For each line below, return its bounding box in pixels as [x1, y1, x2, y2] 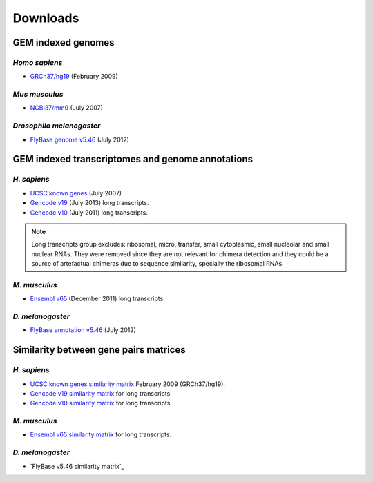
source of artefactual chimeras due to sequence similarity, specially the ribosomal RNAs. [31, 260, 284, 268]
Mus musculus [12, 90, 64, 99]
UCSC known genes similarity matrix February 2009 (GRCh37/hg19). [30, 380, 226, 388]
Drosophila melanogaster [12, 121, 101, 131]
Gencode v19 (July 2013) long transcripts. [30, 199, 149, 207]
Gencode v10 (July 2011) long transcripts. [30, 208, 148, 217]
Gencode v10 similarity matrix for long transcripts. [30, 399, 173, 407]
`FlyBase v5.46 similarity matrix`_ [30, 462, 124, 470]
